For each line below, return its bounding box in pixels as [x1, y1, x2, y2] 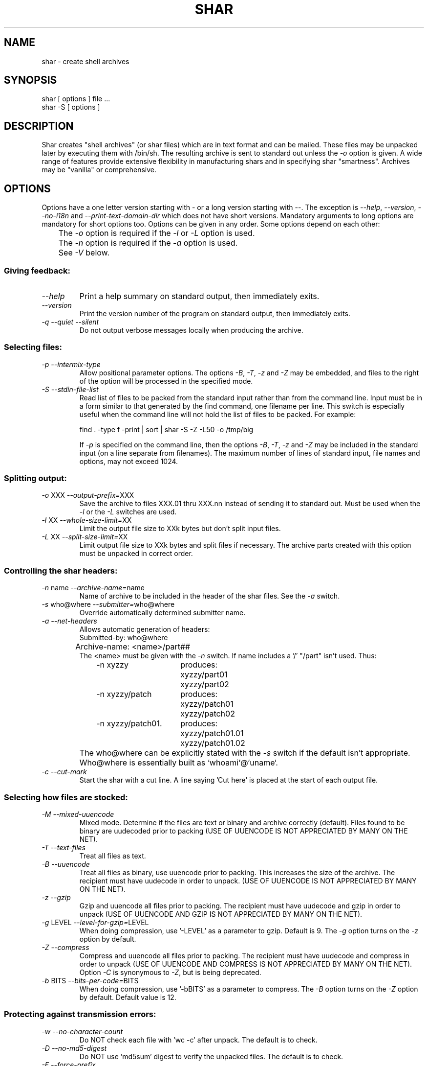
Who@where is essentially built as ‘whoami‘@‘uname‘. [79, 758, 278, 768]
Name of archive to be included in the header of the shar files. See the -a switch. [79, 592, 340, 601]
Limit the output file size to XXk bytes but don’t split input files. [79, 524, 281, 533]
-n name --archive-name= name [42, 583, 145, 592]
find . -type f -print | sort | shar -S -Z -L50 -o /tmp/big [79, 425, 254, 434]
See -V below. [58, 248, 110, 258]
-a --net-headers [42, 617, 97, 626]
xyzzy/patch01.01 [180, 728, 244, 739]
